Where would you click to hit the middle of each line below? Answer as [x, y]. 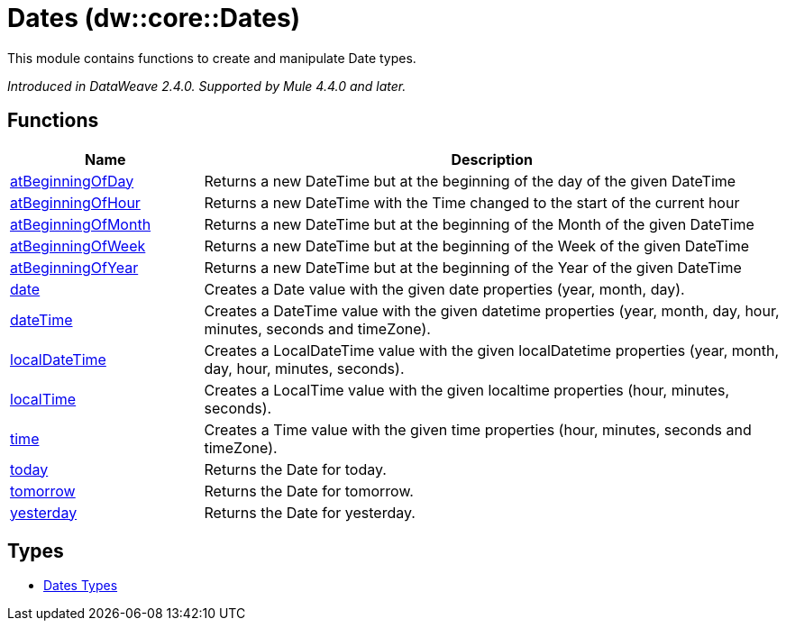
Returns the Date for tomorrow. [309, 491]
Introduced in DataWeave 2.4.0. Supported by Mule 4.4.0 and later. [207, 86]
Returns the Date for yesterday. [310, 512]
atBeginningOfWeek [78, 246]
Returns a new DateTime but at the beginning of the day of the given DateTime [470, 181]
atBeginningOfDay [72, 181]
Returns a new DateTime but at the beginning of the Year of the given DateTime [473, 267]
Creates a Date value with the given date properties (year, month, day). [444, 289]
